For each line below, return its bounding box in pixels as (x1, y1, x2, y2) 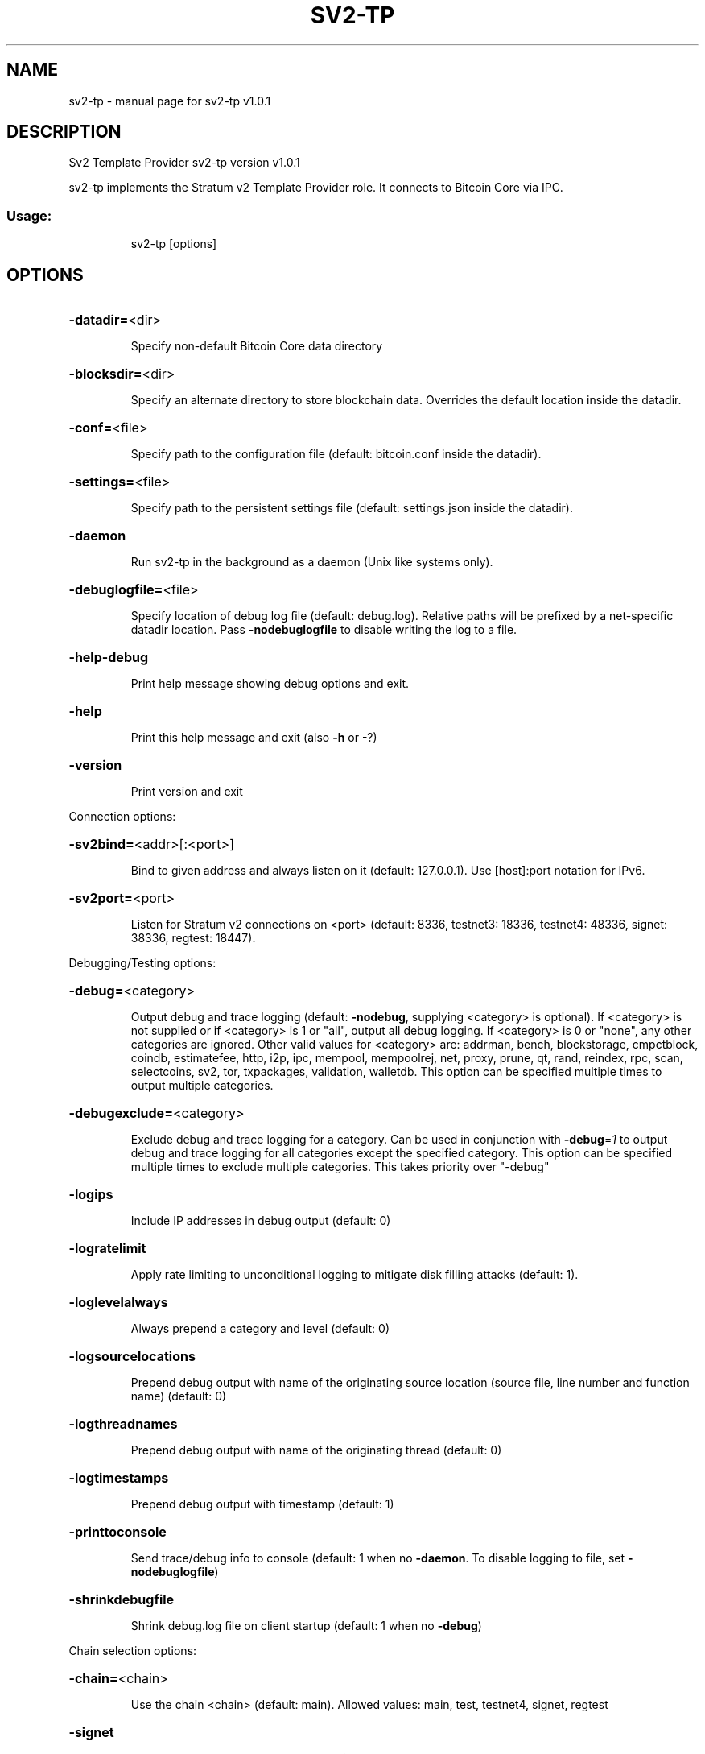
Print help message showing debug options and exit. (130, 676, 410, 691)
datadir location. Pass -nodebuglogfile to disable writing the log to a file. (130, 623, 517, 637)
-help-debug (68, 649, 149, 666)
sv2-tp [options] (130, 237, 217, 251)
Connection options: (68, 809, 176, 824)
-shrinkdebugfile (68, 1591, 175, 1608)
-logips (68, 1186, 113, 1203)
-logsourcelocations (68, 1348, 196, 1365)
